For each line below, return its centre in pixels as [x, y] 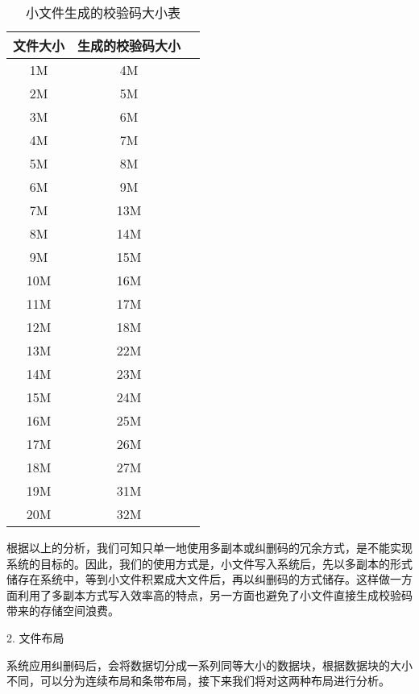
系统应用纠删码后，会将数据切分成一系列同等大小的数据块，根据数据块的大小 [209, 665]
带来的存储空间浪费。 [63, 611]
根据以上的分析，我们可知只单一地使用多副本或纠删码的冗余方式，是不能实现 [209, 547]
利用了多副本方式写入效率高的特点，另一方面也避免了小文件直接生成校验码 [215, 594]
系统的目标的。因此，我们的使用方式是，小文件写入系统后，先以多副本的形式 [209, 563]
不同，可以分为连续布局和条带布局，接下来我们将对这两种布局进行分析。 [198, 681]
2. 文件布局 [35, 637]
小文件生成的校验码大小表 [104, 12]
